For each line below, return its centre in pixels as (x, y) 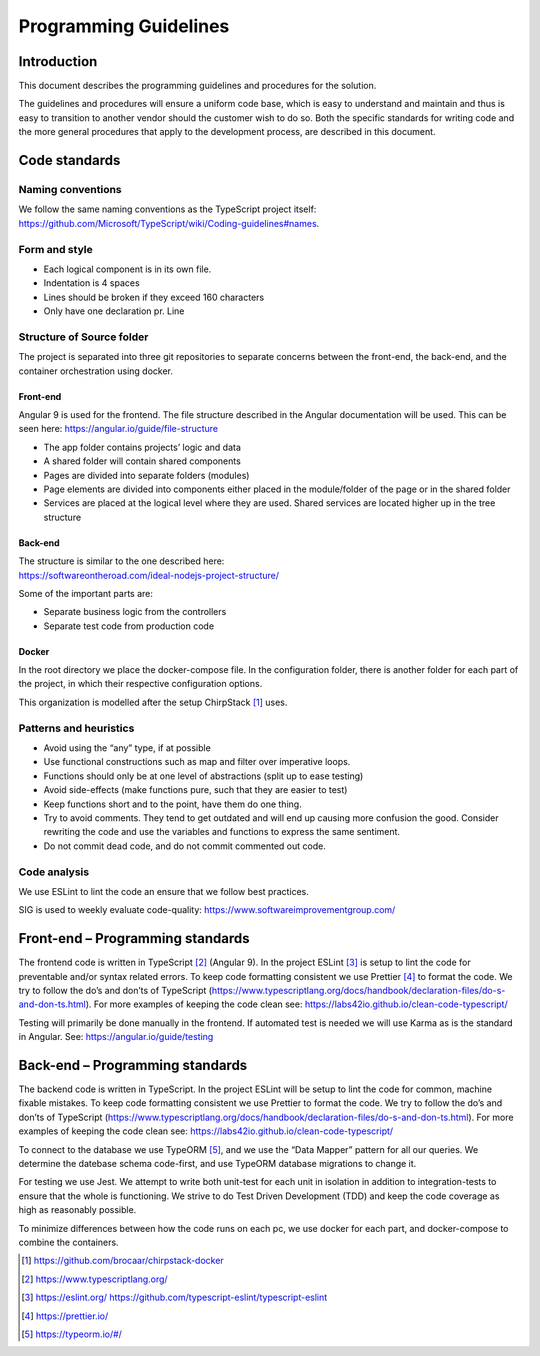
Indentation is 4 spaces (91, 283)
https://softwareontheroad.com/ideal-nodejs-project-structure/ (149, 575)
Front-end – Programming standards (134, 938)
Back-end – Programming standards (133, 1065)
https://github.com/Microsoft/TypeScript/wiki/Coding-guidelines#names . (169, 223)
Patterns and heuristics (76, 728)
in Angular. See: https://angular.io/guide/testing (116, 1037)
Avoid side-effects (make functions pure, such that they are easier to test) (195, 790)
